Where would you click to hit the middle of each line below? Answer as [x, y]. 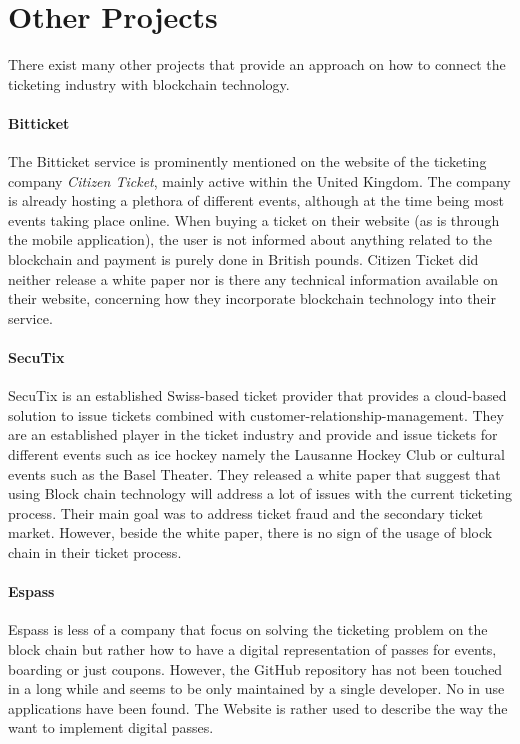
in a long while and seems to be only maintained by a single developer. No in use [256, 688]
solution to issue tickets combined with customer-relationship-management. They [256, 414]
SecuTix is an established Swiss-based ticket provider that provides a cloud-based [257, 395]
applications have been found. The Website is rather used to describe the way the [258, 707]
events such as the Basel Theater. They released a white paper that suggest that [254, 473]
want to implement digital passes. [111, 727]
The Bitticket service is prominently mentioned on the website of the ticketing [247, 161]
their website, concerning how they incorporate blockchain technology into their [252, 298]
